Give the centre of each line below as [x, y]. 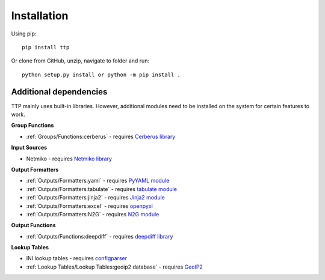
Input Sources [29, 148]
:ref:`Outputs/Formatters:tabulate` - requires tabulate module [102, 189]
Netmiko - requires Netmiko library [69, 159]
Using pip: [24, 34]
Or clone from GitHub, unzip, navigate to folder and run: [80, 61]
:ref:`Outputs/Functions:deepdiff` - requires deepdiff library [100, 236]
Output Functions [34, 225]
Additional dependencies [59, 92]
